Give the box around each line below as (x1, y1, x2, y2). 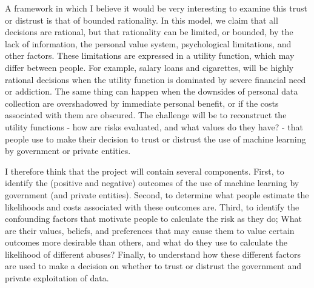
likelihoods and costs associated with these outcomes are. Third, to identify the (5, 200, 299, 213)
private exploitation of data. (5, 272, 109, 284)
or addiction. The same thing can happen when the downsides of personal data (5, 85, 298, 98)
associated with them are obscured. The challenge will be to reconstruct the (5, 109, 287, 121)
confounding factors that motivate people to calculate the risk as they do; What (5, 212, 302, 225)
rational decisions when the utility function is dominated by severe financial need (5, 73, 306, 85)
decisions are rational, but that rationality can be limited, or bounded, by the (5, 25, 293, 38)
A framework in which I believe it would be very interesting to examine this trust (5, 2, 307, 14)
